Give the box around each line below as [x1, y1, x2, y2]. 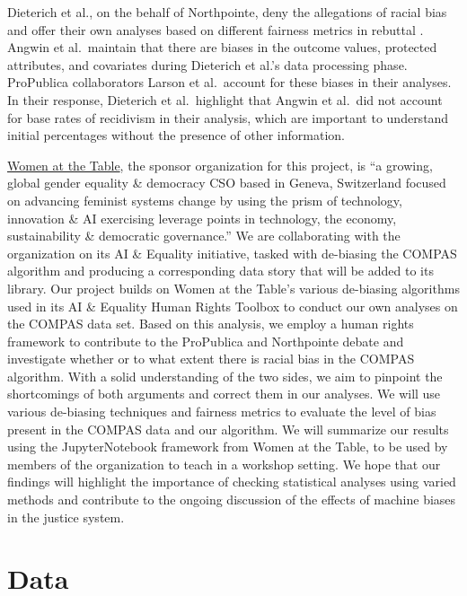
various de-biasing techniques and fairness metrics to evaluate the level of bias [7, 402, 436, 421]
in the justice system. [7, 507, 125, 526]
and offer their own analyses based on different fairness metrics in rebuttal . [7, 20, 424, 39]
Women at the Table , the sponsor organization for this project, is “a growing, [7, 155, 433, 174]
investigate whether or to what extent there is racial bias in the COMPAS [7, 349, 415, 368]
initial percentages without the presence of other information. [7, 126, 345, 145]
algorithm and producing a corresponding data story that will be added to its [7, 261, 434, 280]
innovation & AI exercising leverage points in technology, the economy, [7, 208, 397, 227]
